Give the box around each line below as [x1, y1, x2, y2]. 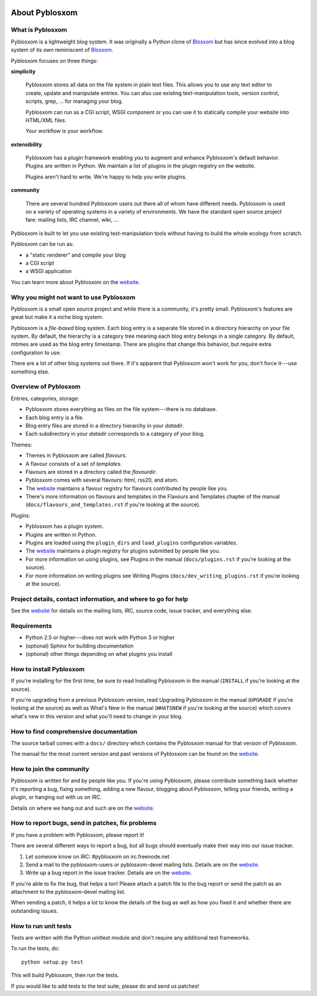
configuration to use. [11, 349, 62, 356]
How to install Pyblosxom [11, 665, 85, 673]
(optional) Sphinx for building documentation [25, 642, 134, 649]
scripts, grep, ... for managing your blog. [25, 97, 123, 105]
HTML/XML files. [25, 116, 67, 123]
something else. [11, 368, 50, 375]
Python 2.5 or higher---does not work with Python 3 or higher [25, 634, 176, 641]
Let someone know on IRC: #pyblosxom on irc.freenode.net [25, 853, 170, 860]
